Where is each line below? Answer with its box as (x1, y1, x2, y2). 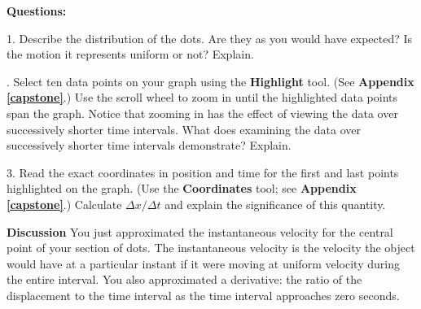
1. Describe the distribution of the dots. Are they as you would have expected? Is (7, 29, 413, 46)
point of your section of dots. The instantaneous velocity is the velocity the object (7, 239, 415, 256)
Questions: (7, 2, 67, 19)
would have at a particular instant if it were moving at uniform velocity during (7, 255, 400, 272)
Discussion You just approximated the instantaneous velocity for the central (7, 223, 393, 240)
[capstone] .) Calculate (7, 195, 122, 212)
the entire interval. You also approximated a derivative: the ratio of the (7, 271, 362, 288)
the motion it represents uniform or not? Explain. (7, 46, 254, 63)
